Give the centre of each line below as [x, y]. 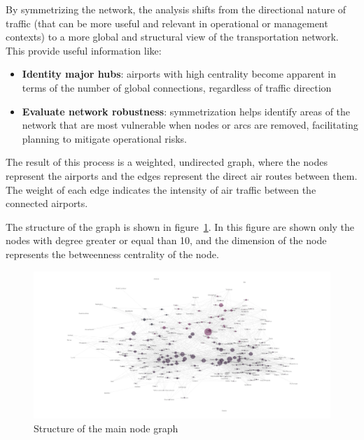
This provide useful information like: [84, 50]
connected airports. [47, 203]
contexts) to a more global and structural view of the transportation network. [172, 37]
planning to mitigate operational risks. [104, 138]
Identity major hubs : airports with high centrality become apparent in [179, 74]
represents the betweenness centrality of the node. [112, 254]
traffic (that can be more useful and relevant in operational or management [167, 23]
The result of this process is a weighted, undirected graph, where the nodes [167, 162]
